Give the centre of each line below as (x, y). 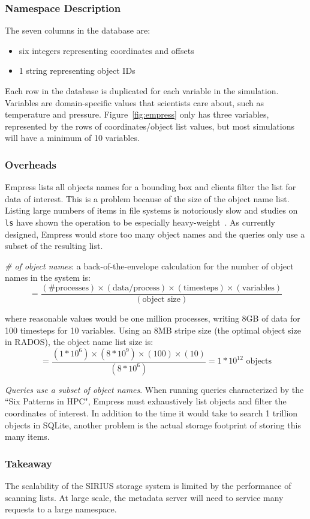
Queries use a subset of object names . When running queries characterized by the (154, 389)
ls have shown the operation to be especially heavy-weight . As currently (140, 222)
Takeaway (28, 463)
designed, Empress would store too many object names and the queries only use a (155, 234)
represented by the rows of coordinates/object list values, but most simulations (150, 126)
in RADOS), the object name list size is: (79, 342)
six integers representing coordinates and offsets (106, 50)
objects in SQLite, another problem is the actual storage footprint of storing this (153, 424)
